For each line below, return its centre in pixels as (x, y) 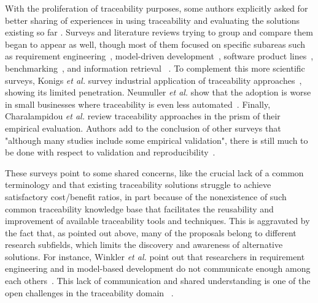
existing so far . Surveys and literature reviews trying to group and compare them (159, 32)
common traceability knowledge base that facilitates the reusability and (139, 208)
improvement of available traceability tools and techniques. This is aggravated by (157, 221)
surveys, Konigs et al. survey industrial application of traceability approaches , (153, 80)
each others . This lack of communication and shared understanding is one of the (158, 281)
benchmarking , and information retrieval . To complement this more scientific (155, 68)
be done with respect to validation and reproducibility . (110, 152)
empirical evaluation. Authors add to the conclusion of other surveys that (143, 128)
